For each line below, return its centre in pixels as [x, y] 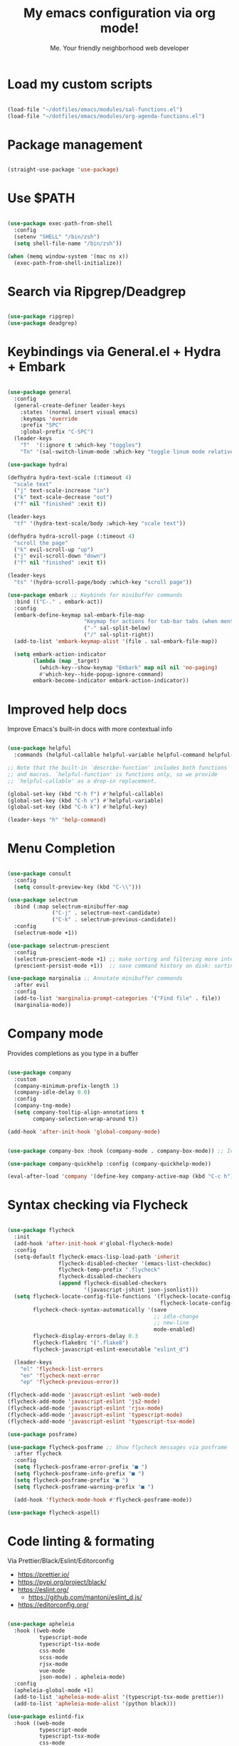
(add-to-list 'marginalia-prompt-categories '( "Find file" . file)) [117, 998]
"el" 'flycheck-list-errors [62, 1369]
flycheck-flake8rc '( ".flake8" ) [81, 1343]
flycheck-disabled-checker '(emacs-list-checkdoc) [135, 1263]
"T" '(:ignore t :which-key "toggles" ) [81, 445]
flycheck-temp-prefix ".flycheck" [109, 1270]
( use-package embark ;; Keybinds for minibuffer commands [95, 595]
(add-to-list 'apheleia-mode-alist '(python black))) [95, 1703]
